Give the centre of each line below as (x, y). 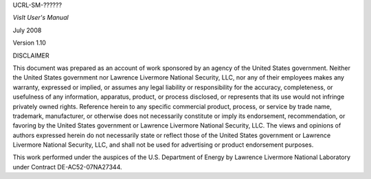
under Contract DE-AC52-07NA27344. (68, 167)
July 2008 (27, 30)
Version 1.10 (29, 43)
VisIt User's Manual (41, 18)
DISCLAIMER (31, 56)
